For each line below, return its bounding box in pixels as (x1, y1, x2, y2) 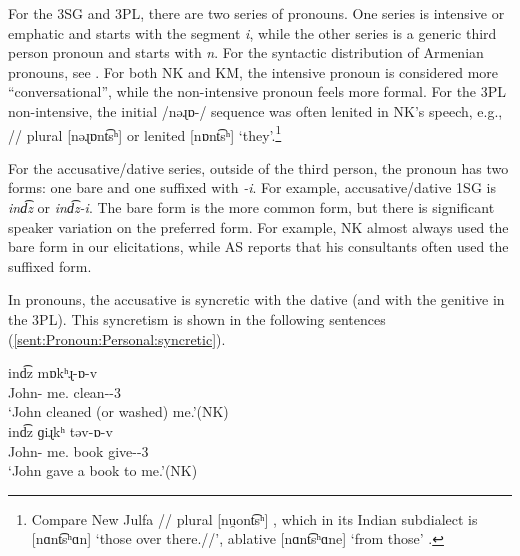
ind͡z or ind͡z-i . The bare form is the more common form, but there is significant (8, 197, 495, 217)
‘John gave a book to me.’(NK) (8, 460, 198, 481)
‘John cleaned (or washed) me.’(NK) (8, 401, 229, 422)
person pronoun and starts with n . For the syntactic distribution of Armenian (8, 42, 484, 63)
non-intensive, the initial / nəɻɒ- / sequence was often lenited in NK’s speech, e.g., (8, 100, 503, 121)
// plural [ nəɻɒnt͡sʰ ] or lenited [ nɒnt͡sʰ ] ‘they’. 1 (8, 121, 282, 145)
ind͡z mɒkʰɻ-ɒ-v (8, 362, 98, 383)
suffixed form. (8, 255, 92, 276)
